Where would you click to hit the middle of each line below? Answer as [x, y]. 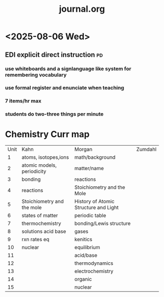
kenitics [83, 240]
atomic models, [39, 165]
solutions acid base [44, 231]
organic [83, 279]
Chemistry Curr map [47, 135]
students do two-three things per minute [54, 114]
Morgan [83, 149]
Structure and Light [96, 208]
